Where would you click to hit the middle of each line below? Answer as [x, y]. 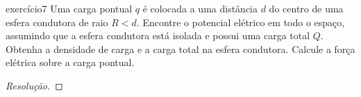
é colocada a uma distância [200, 8]
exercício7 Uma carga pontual [69, 8]
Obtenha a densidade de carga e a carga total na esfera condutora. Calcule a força [180, 48]
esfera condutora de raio [57, 22]
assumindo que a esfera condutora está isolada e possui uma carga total [158, 35]
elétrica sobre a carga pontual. [70, 62]
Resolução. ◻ [34, 85]
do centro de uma [306, 8]
